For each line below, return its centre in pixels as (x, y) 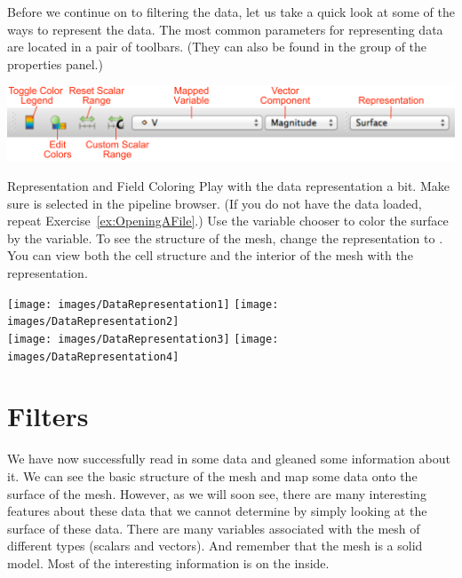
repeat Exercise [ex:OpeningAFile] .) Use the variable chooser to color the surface (228, 221)
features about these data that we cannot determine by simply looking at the (217, 511)
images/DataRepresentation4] (93, 356)
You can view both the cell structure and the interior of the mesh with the (210, 255)
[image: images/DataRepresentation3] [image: (143, 339)
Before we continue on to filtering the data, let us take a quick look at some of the (231, 12)
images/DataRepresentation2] (93, 322)
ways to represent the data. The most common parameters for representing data (225, 29)
